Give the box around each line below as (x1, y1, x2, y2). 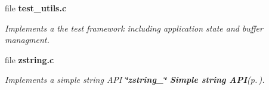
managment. (5, 33, 50, 46)
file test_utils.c (5, 2, 67, 14)
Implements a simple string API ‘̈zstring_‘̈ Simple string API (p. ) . (5, 73, 265, 86)
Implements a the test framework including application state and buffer (5, 21, 263, 34)
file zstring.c (5, 53, 54, 66)
